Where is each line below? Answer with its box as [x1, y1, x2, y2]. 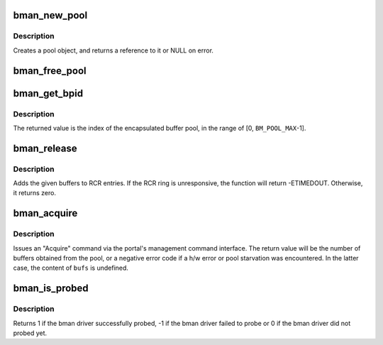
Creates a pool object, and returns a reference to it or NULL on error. [13, 46, 214, 55]
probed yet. [13, 329, 48, 337]
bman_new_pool [13, 9, 88, 21]
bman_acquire [13, 207, 78, 219]
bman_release [13, 142, 77, 154]
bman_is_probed [13, 283, 89, 295]
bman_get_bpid [13, 87, 84, 99]
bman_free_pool [13, 65, 87, 77]
